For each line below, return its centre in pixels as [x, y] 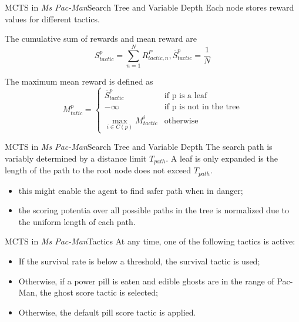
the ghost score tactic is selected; [99, 292]
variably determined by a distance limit [76, 158]
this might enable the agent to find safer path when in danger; [131, 190]
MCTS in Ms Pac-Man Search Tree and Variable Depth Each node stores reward [149, 7]
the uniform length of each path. [77, 221]
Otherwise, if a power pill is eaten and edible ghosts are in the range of [146, 281]
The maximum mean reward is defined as [79, 81]
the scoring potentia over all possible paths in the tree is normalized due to [154, 210]
